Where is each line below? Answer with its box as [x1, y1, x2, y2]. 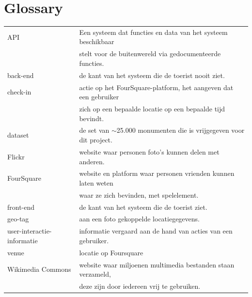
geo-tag [7, 214, 29, 224]
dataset [7, 130, 29, 140]
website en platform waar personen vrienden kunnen [79, 168, 235, 178]
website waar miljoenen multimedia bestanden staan [79, 259, 235, 269]
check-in [7, 87, 31, 97]
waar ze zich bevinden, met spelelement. [79, 189, 199, 200]
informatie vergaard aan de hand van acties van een [79, 226, 233, 236]
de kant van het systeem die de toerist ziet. [79, 202, 207, 212]
